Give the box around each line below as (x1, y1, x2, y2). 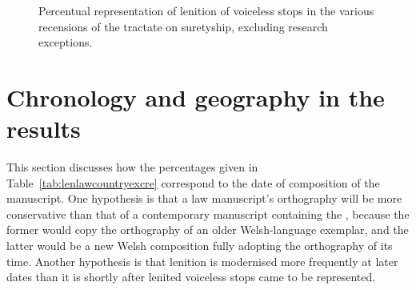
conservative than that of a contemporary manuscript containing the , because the (6, 205, 410, 222)
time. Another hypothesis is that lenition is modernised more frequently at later (6, 252, 398, 269)
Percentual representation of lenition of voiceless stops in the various (38, 2, 374, 18)
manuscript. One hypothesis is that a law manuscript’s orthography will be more (6, 190, 402, 207)
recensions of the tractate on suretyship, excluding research (38, 18, 328, 34)
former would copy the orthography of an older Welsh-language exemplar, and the (6, 221, 409, 238)
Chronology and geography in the (6, 80, 385, 113)
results (6, 112, 81, 145)
